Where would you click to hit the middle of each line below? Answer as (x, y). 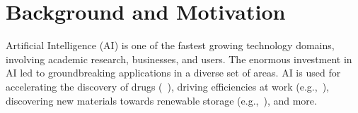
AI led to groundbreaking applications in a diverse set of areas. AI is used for (173, 73)
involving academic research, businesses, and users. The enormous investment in (179, 59)
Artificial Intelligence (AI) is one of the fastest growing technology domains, (170, 45)
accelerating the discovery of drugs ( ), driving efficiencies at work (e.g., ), (167, 86)
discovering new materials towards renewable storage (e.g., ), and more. (161, 100)
